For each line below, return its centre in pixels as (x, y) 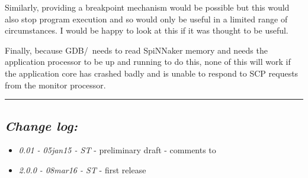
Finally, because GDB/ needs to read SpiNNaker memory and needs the (136, 50)
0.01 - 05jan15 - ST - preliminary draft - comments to (117, 150)
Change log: (41, 125)
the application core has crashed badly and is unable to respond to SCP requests (152, 73)
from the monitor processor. (55, 85)
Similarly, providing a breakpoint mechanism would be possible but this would (147, 7)
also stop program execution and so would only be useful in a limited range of (146, 19)
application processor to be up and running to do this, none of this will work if (148, 62)
